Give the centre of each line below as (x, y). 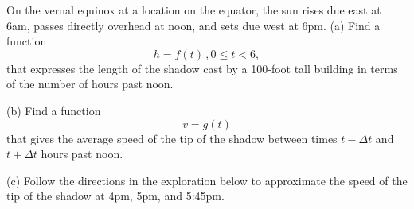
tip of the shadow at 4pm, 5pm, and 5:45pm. (115, 196)
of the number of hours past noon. (90, 84)
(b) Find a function (54, 110)
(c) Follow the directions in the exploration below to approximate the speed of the (207, 180)
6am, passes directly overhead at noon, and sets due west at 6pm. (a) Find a (193, 25)
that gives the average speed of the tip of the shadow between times (172, 138)
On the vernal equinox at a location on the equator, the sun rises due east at (194, 10)
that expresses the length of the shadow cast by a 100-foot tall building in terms (202, 68)
